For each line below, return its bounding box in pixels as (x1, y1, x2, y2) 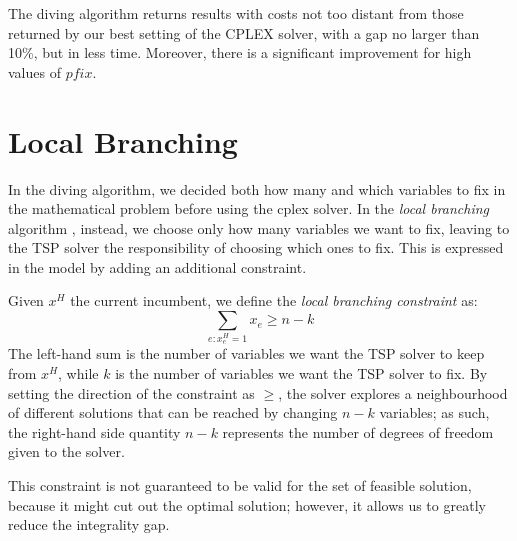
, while (58, 362, 99, 383)
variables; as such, (379, 402, 490, 423)
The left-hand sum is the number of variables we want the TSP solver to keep (8, 343, 485, 364)
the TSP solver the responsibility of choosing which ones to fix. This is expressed (8, 237, 504, 258)
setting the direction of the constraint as (8, 382, 255, 403)
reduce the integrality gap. (8, 514, 170, 535)
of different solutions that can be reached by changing (8, 402, 338, 423)
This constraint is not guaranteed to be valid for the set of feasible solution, (8, 474, 472, 495)
